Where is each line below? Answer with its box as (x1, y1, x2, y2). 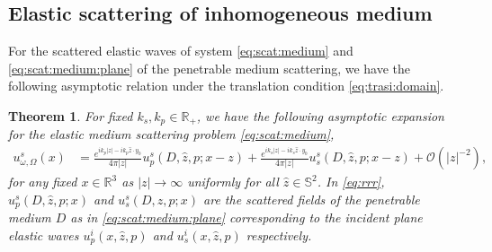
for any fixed (8, 172, 77, 191)
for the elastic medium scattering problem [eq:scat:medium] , (8, 125, 335, 143)
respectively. (246, 225, 312, 244)
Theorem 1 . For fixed (8, 106, 133, 125)
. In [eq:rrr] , (317, 172, 385, 191)
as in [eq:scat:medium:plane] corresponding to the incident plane (70, 208, 423, 227)
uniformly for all (187, 172, 279, 191)
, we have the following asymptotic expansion (196, 106, 444, 125)
